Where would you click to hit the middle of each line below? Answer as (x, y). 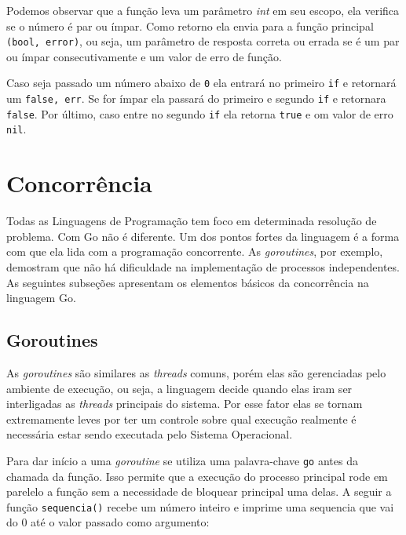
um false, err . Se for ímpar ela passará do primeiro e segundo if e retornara (196, 98)
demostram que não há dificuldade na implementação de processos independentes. (203, 266)
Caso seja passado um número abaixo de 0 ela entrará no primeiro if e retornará (201, 83)
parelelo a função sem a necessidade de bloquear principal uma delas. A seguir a (199, 491)
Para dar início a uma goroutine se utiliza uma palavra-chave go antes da (182, 460)
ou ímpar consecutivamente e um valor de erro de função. (144, 56)
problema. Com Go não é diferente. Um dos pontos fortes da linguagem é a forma (203, 236)
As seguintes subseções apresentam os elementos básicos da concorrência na (188, 282)
